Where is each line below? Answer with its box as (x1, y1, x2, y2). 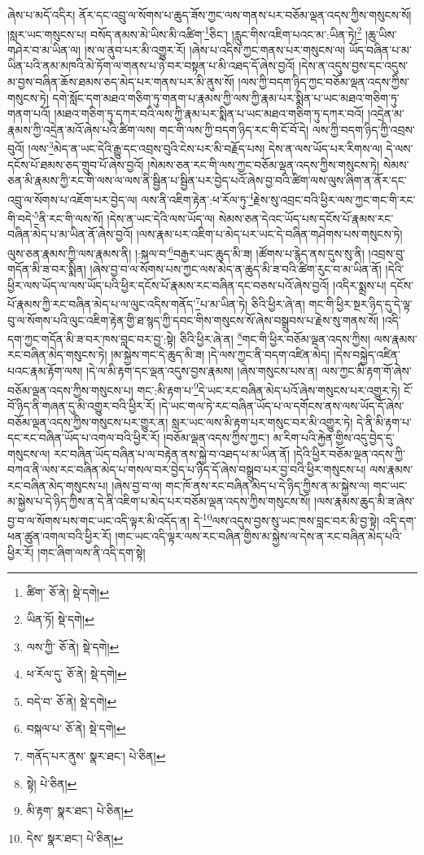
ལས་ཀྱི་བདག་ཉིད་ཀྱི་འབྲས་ (312, 121, 415, 138)
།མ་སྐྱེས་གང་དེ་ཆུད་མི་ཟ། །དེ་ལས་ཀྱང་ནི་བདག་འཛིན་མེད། (111, 346, 330, 363)
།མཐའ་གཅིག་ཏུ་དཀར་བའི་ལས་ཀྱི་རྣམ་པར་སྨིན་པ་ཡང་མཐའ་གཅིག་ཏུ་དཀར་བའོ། (54, 105, 365, 122)
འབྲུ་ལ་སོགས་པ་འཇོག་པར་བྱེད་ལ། (7, 191, 138, 208)
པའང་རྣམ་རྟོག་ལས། (7, 362, 83, 379)
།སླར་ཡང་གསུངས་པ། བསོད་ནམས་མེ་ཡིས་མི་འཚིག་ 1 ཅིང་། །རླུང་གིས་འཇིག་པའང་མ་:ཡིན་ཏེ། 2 (7, 23, 362, 42)
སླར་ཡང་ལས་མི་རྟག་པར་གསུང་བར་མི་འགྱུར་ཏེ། (172, 413, 353, 430)
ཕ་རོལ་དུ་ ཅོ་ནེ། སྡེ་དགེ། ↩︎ (26, 665, 127, 682)
